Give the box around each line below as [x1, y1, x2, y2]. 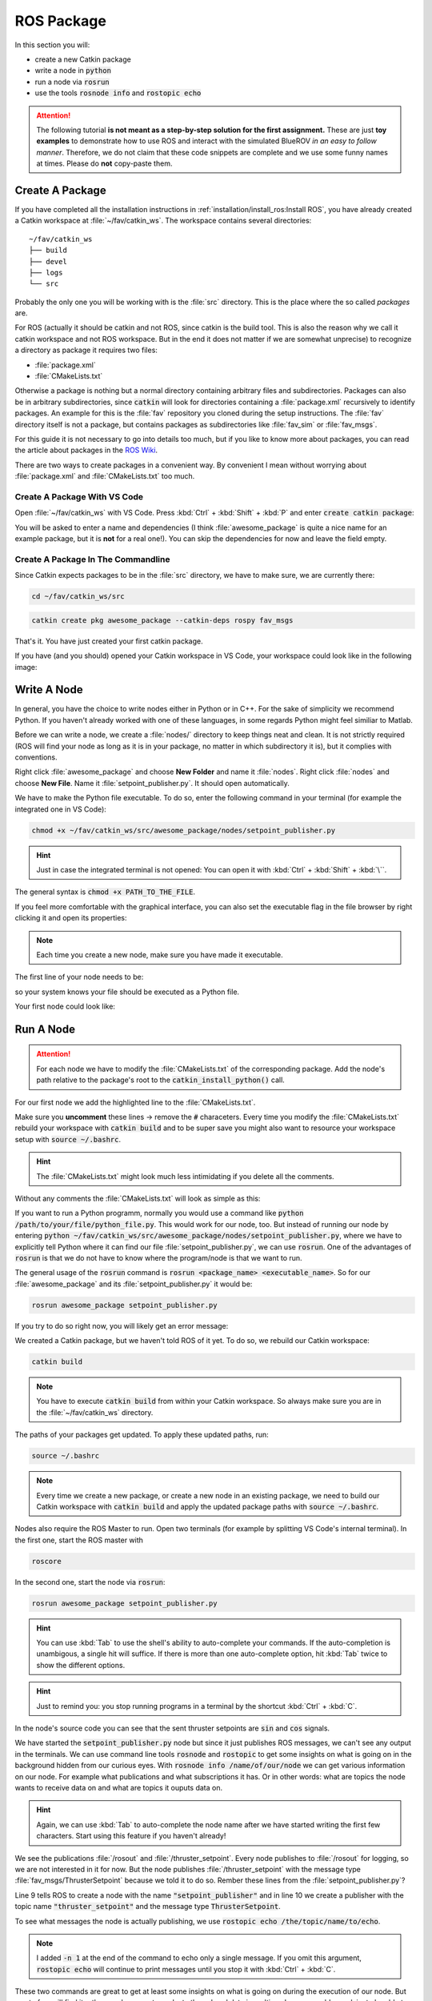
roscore [31, 1557, 62, 1566]
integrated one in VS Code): [14, 804, 107, 814]
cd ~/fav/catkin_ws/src [31, 592, 126, 601]
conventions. [14, 752, 58, 762]
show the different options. [36, 1660, 126, 1670]
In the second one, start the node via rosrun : [14, 1577, 166, 1586]
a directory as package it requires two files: [14, 345, 158, 355]
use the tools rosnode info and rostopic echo [34, 88, 202, 98]
